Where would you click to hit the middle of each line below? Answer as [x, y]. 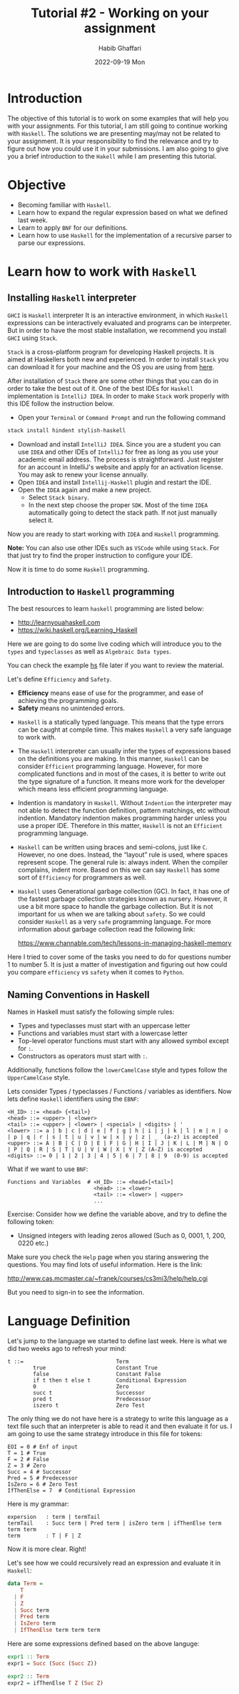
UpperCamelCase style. [39, 1077]
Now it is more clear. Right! [47, 1549]
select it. [41, 520]
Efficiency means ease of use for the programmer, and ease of [111, 693]
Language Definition [69, 1321]
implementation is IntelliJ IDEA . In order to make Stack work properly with [118, 396]
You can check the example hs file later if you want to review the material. [116, 665]
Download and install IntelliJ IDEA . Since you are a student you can [119, 444]
